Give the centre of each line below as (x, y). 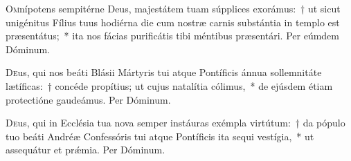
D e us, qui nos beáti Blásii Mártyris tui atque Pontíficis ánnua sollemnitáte (164, 72)
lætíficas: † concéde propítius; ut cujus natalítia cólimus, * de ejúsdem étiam (169, 85)
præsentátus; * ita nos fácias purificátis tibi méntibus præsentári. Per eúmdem (172, 36)
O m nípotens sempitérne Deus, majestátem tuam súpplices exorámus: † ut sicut (173, 8)
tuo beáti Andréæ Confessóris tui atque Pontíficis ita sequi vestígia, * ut (160, 136)
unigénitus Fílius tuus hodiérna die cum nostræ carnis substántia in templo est (173, 22)
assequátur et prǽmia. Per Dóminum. (85, 150)
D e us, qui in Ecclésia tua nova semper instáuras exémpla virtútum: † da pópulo (175, 123)
